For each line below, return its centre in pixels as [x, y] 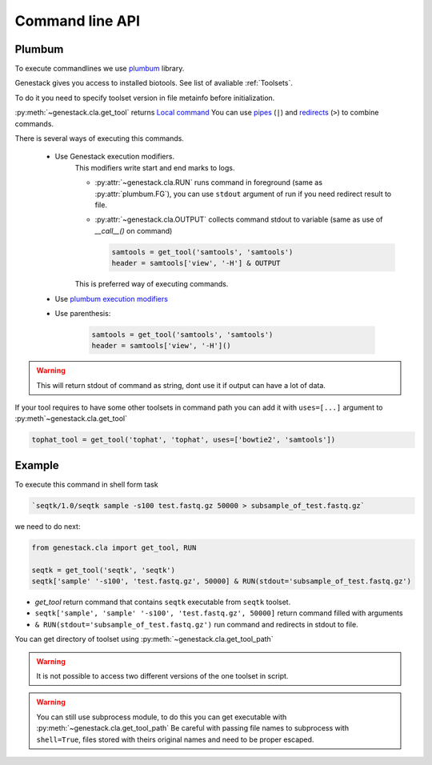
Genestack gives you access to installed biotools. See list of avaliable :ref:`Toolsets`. [154, 83]
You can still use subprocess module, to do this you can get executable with [162, 717]
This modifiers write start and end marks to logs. [155, 167]
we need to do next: [48, 526]
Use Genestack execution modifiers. [115, 157]
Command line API [77, 21]
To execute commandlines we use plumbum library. [100, 69]
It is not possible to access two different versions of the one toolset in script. [162, 675]
